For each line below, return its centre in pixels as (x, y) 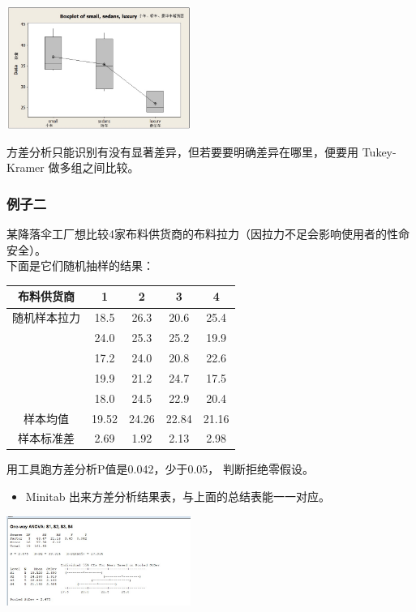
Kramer (26, 167)
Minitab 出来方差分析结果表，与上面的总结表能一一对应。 (178, 496)
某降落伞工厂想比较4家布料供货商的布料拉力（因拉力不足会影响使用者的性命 (208, 234)
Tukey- (379, 151)
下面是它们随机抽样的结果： (80, 265)
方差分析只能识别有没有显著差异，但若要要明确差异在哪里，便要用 (182, 151)
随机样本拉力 (46, 317)
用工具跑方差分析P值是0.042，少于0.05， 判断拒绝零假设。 (160, 469)
